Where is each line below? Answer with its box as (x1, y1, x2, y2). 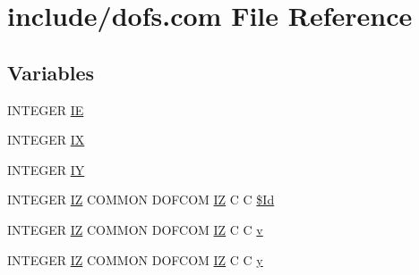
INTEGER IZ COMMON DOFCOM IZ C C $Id (7, 190, 275, 209)
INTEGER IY (7, 160, 85, 179)
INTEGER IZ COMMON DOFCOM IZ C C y (7, 250, 263, 269)
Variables (7, 58, 95, 86)
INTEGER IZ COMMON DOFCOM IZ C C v (7, 220, 263, 238)
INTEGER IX (7, 130, 85, 149)
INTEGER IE (7, 100, 84, 119)
